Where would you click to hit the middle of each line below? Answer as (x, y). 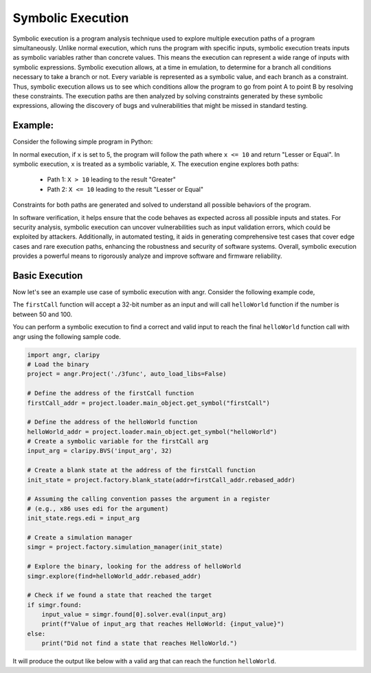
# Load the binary (58, 364)
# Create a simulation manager (80, 537)
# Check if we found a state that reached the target (120, 595)
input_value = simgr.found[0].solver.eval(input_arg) (134, 615)
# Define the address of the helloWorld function (112, 422)
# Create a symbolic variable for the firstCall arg (118, 441)
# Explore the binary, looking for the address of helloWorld (134, 566)
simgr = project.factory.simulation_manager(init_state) (125, 547)
